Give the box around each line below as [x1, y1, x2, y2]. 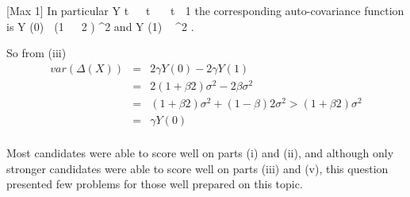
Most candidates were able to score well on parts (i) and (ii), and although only [6, 145, 394, 161]
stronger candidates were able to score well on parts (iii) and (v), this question [6, 160, 389, 176]
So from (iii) [6, 44, 67, 61]
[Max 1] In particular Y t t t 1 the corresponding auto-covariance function [6, 2, 404, 18]
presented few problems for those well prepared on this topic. [6, 176, 303, 192]
